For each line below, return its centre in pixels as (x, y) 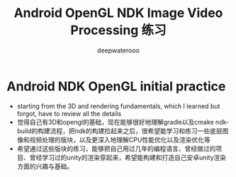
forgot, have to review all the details (69, 113)
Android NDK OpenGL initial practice (116, 86)
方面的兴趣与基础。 (45, 166)
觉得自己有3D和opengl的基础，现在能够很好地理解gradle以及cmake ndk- (123, 122)
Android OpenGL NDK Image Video (118, 13)
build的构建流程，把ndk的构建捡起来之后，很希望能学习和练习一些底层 (119, 131)
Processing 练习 (118, 30)
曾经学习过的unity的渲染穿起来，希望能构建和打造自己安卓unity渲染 (128, 157)
